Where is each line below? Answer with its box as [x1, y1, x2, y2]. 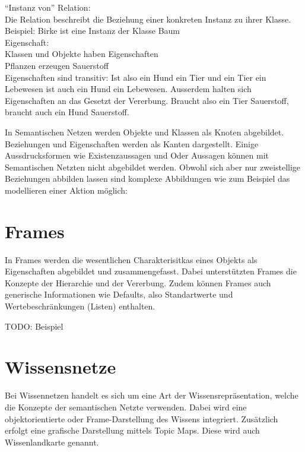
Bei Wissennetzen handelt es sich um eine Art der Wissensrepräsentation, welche [5, 389, 298, 402]
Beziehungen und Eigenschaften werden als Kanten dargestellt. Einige [5, 137, 259, 150]
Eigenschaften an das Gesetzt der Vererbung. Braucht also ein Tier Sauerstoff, [5, 94, 289, 106]
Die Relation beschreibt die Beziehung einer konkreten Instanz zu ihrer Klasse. [5, 12, 291, 25]
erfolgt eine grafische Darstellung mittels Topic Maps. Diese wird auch [5, 424, 260, 437]
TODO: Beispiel [5, 320, 63, 332]
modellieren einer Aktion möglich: [5, 184, 128, 196]
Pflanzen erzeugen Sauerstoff [5, 59, 109, 71]
